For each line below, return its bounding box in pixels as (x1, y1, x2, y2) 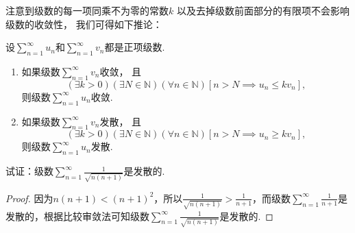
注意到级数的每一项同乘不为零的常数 (5, 3, 169, 17)
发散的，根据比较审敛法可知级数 (5, 208, 149, 223)
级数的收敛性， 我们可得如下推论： (5, 16, 162, 31)
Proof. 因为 (5, 191, 53, 205)
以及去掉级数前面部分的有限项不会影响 (176, 3, 350, 17)
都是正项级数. (104, 40, 165, 54)
